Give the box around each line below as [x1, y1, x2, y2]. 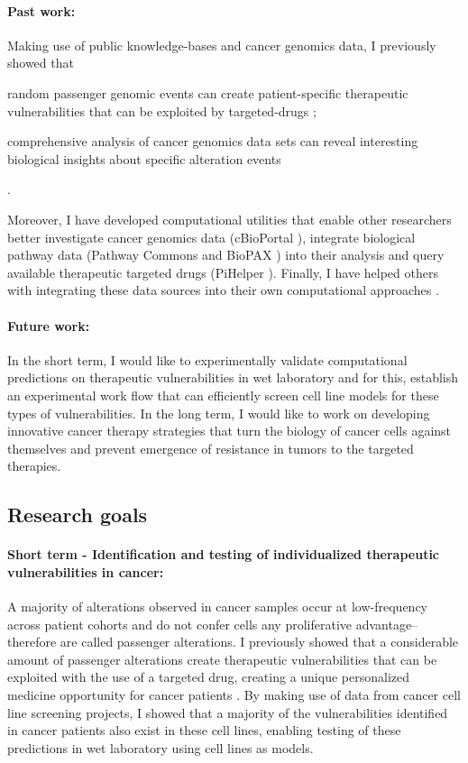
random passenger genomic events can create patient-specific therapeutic [7, 83, 408, 102]
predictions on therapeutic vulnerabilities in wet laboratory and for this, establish [7, 368, 459, 387]
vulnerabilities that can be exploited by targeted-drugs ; [7, 101, 317, 120]
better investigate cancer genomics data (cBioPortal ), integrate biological [7, 227, 416, 246]
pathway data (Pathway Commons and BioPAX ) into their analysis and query [7, 245, 445, 264]
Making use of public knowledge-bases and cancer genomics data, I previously [7, 35, 436, 54]
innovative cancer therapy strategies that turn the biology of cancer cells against [7, 421, 452, 440]
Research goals [7, 501, 148, 529]
